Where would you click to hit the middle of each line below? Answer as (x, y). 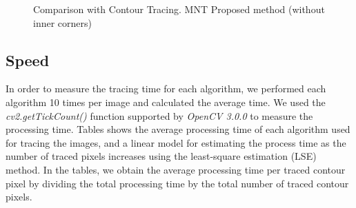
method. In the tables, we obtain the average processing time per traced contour (176, 169)
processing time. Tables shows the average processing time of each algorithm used (178, 129)
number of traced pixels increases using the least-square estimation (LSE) (161, 156)
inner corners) (62, 22)
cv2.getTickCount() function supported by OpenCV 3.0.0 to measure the (159, 115)
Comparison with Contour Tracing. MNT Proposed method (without (179, 9)
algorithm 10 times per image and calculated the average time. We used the (166, 102)
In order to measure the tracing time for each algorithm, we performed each (166, 89)
